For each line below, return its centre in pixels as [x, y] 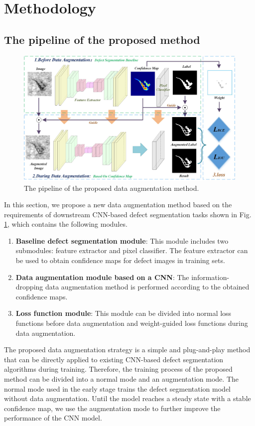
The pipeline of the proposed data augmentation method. [112, 188]
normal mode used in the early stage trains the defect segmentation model [117, 388]
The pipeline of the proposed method [102, 39]
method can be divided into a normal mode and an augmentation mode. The [122, 379]
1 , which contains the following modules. [66, 224]
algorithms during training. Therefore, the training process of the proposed [118, 369]
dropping [29, 287]
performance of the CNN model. [53, 418]
